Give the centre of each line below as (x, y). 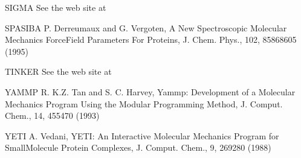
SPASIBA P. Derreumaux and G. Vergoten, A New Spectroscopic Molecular (146, 27)
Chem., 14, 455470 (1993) (52, 115)
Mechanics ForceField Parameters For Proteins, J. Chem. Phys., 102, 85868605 (151, 39)
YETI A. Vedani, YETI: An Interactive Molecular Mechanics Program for (142, 135)
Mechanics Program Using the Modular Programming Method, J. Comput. (144, 103)
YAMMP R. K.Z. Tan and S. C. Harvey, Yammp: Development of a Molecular (150, 91)
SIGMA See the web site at (56, 7)
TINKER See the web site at (58, 71)
